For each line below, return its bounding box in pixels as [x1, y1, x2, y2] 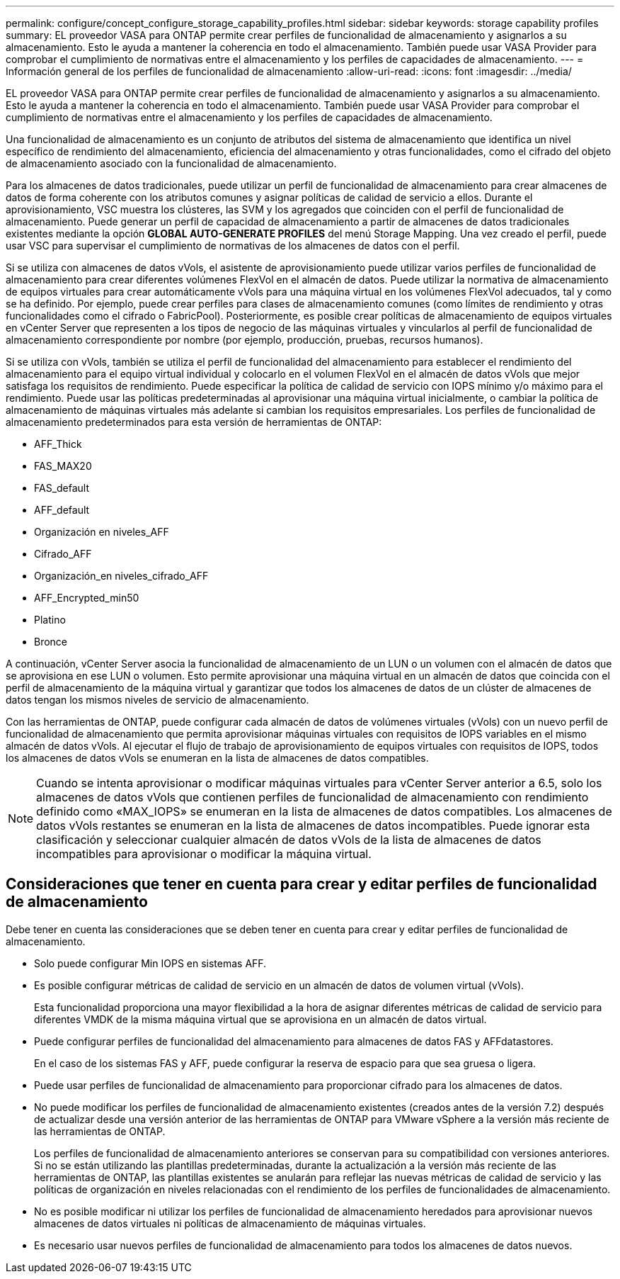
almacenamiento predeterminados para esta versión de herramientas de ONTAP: [6, 416, 382, 428]
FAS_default [34, 482, 90, 494]
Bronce [34, 636, 68, 648]
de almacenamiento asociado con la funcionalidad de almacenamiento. [6, 157, 337, 169]
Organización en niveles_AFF [34, 526, 169, 538]
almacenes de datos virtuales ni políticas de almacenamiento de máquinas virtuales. [34, 1217, 426, 1229]
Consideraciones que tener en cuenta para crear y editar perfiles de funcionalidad [6, 875, 597, 894]
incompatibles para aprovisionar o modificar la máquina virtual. [36, 847, 372, 861]
